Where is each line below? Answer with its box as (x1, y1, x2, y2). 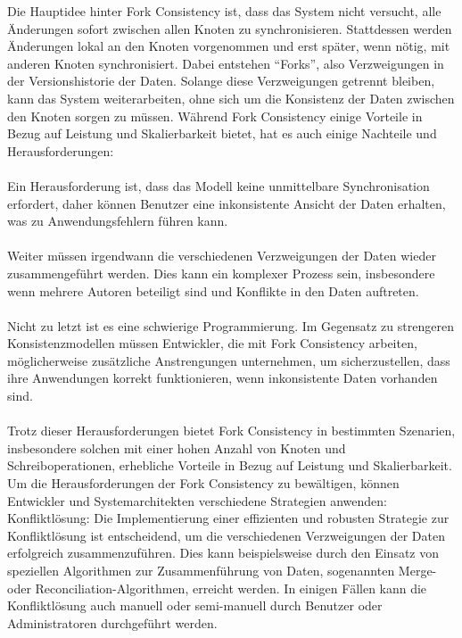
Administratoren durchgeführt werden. (7, 613, 218, 632)
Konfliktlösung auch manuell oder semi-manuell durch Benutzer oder (7, 596, 383, 615)
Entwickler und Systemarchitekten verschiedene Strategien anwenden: (7, 491, 387, 510)
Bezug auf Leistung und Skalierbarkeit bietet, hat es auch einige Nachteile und (7, 124, 437, 143)
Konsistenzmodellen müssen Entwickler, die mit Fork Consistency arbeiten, (7, 334, 417, 352)
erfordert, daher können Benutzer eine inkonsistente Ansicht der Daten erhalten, (7, 194, 446, 212)
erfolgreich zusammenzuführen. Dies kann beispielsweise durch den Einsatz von (7, 543, 440, 562)
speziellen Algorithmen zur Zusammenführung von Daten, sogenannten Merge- (7, 561, 437, 579)
